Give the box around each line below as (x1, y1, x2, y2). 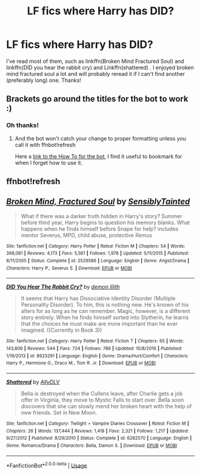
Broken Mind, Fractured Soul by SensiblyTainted (6, 197, 190, 207)
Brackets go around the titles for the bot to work (6, 94, 188, 104)
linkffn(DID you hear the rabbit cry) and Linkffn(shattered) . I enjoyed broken (6, 64, 194, 71)
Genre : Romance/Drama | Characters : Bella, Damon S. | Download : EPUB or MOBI (6, 443, 178, 449)
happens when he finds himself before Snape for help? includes (20, 225, 179, 232)
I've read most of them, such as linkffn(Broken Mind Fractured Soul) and (6, 57, 184, 65)
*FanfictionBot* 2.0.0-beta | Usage (6, 461, 87, 469)
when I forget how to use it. (14, 159, 83, 166)
